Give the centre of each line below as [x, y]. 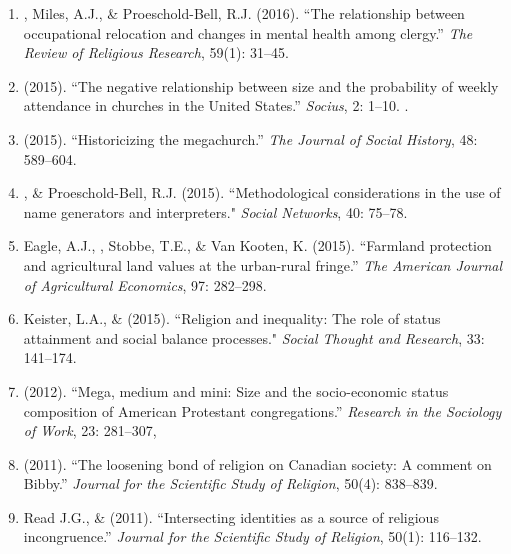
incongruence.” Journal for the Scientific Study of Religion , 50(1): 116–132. [252, 536]
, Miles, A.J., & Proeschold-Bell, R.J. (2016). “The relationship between [244, 13]
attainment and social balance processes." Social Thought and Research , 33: [254, 337]
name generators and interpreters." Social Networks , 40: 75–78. [215, 211]
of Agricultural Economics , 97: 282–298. [145, 284]
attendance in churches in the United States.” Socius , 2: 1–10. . [216, 105]
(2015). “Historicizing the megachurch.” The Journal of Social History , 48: [250, 138]
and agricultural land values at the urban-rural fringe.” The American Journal [263, 264]
